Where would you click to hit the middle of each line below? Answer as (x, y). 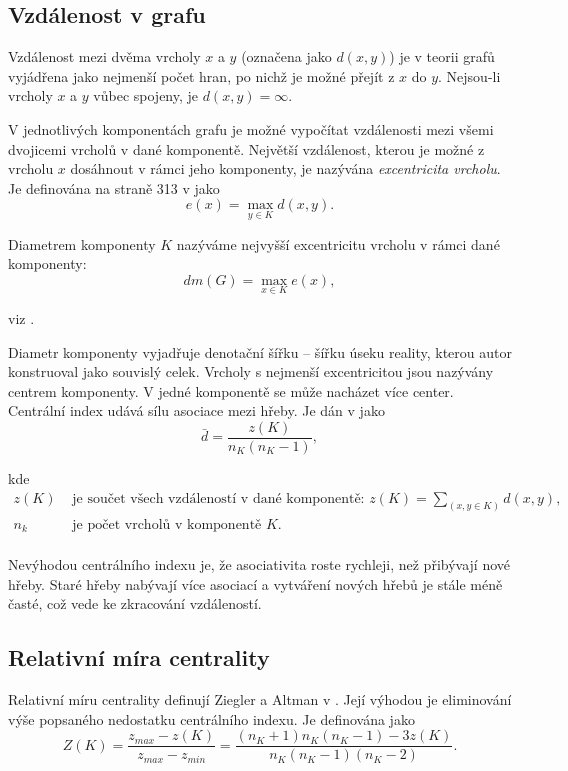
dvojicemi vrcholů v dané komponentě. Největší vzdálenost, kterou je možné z (246, 148)
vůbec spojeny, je (146, 95)
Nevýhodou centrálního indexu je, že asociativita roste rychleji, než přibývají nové (259, 564)
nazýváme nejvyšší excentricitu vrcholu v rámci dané (338, 243)
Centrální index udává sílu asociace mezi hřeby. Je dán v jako (196, 410)
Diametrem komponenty (82, 243)
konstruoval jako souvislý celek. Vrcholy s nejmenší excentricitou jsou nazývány (251, 371)
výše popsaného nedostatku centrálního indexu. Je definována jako (211, 718)
